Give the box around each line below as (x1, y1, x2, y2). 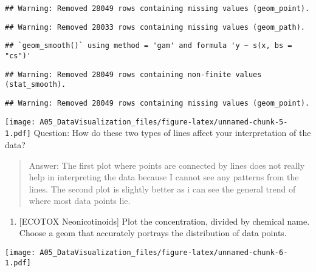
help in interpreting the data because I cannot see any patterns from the (29, 171, 299, 183)
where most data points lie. (29, 194, 131, 207)
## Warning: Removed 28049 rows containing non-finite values (5, 70, 262, 79)
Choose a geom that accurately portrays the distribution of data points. (19, 226, 287, 239)
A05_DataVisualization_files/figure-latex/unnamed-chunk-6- (39, 248, 288, 257)
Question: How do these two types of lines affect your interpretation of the (33, 126, 311, 139)
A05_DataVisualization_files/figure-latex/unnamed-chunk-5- (39, 117, 288, 126)
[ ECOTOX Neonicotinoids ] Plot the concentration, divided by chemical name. (19, 214, 310, 227)
